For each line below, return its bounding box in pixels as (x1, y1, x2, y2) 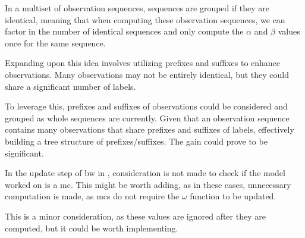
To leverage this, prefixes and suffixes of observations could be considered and (5, 100, 288, 112)
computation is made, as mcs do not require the (5, 190, 180, 202)
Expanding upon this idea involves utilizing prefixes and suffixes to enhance (5, 57, 281, 69)
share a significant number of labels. (5, 80, 136, 92)
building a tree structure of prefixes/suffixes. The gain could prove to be (5, 134, 268, 147)
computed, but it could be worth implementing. (5, 221, 178, 234)
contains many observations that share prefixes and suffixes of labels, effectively (5, 123, 294, 136)
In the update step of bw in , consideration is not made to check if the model (5, 167, 285, 179)
